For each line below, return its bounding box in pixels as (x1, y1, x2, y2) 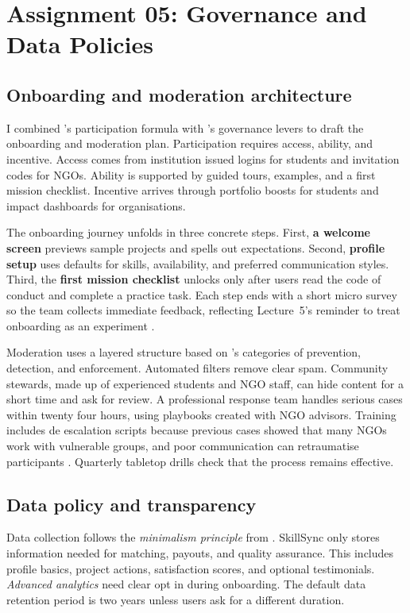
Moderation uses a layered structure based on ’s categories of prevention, (6, 344, 361, 360)
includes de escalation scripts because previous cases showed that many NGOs (6, 422, 387, 438)
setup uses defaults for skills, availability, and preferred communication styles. (6, 255, 389, 272)
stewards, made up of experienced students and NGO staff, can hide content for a (6, 375, 404, 391)
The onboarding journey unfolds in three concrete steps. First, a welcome (6, 224, 370, 241)
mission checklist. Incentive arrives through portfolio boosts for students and (6, 182, 379, 199)
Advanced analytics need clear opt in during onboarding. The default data (6, 576, 366, 592)
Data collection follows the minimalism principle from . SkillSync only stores (6, 529, 380, 546)
